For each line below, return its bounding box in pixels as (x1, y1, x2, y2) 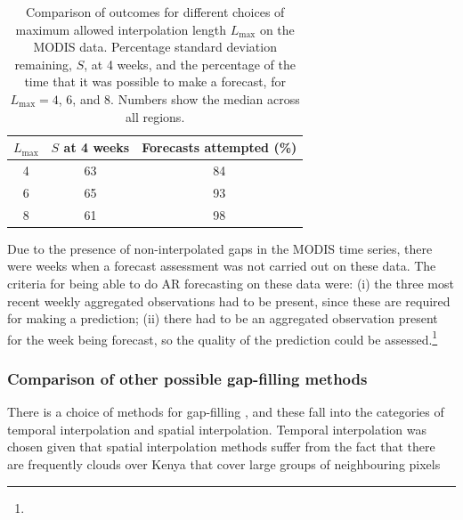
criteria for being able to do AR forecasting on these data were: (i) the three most (7, 273, 454, 292)
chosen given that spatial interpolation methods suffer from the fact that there (7, 437, 435, 456)
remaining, (14, 54, 72, 73)
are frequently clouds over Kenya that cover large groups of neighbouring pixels (7, 455, 441, 473)
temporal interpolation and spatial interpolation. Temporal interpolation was (7, 419, 426, 438)
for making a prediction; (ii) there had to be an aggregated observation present (7, 309, 438, 328)
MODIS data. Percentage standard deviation (33, 37, 277, 56)
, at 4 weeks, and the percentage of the (84, 54, 296, 73)
